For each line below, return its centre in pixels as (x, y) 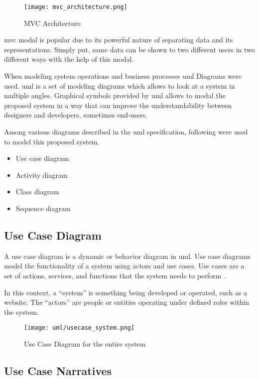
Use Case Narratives (58, 370)
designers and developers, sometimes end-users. (76, 115)
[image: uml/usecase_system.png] (79, 328)
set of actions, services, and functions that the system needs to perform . (115, 275)
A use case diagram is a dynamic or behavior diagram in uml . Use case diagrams (127, 256)
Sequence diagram (43, 208)
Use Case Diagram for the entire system (85, 343)
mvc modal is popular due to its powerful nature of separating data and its (119, 40)
